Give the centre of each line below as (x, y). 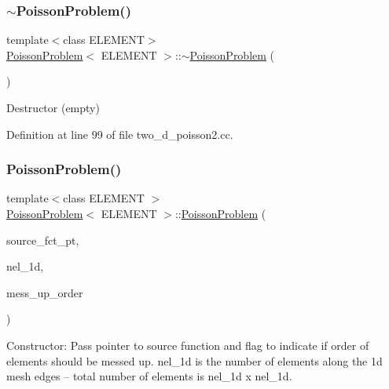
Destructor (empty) (53, 107)
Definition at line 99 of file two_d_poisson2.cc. (120, 134)
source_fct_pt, (43, 240)
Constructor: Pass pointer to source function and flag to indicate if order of (188, 345)
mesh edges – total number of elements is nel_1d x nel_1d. (149, 376)
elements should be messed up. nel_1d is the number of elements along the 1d (194, 360)
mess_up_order (45, 292)
